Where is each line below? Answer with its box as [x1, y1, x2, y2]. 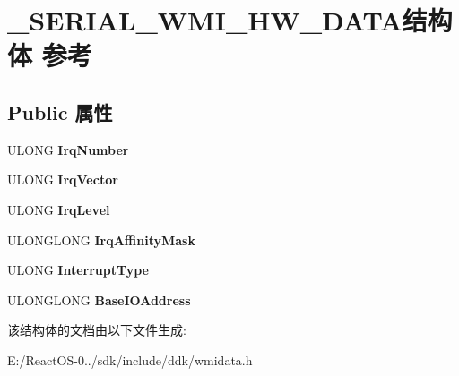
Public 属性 [7, 98, 113, 125]
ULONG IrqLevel [7, 200, 110, 218]
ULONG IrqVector [7, 170, 118, 189]
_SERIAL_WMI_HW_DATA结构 [7, 2, 453, 38]
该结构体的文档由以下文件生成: [7, 320, 186, 339]
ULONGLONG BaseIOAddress [7, 290, 191, 309]
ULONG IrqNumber [7, 140, 129, 158]
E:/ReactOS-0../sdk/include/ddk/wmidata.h [7, 350, 253, 369]
